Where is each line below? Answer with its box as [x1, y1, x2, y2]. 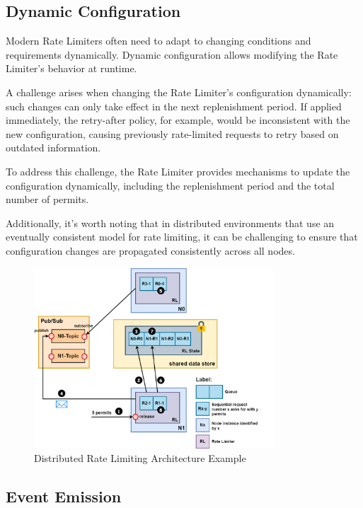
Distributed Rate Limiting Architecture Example [34, 451, 246, 466]
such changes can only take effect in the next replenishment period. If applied [6, 98, 342, 113]
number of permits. [6, 192, 89, 207]
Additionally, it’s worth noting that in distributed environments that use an [6, 215, 335, 230]
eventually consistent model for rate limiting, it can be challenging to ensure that [6, 229, 358, 244]
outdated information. [6, 140, 101, 155]
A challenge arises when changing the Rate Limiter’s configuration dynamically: [6, 84, 352, 99]
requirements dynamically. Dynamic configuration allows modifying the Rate [6, 47, 338, 62]
